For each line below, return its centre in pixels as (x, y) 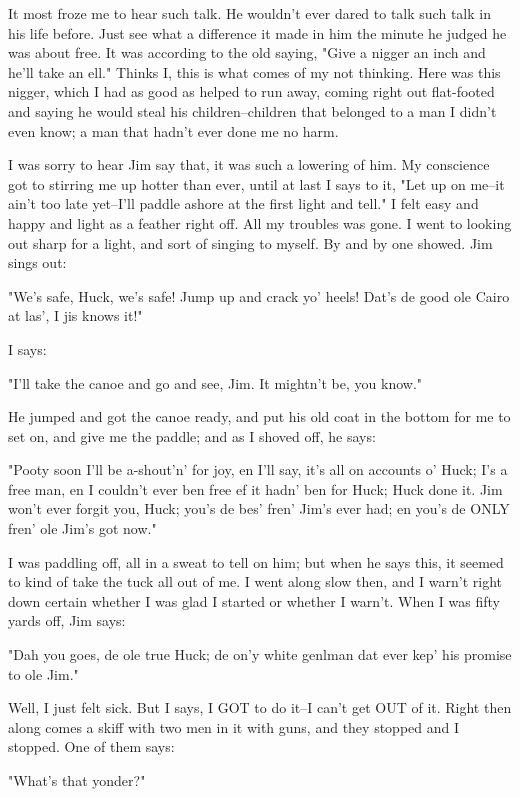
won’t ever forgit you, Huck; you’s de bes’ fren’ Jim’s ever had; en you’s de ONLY (259, 508)
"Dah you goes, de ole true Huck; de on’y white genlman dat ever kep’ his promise (260, 654)
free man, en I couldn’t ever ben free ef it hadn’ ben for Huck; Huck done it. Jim (255, 488)
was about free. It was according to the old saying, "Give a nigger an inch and (247, 52)
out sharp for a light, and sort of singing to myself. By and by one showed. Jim (250, 242)
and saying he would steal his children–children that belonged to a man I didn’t (252, 110)
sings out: (37, 262)
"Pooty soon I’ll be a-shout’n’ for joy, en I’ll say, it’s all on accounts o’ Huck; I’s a (258, 469)
